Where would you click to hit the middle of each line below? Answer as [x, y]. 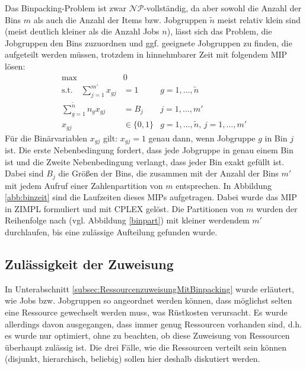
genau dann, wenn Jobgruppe [202, 138]
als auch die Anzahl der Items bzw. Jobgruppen [120, 19]
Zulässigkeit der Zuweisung [89, 264]
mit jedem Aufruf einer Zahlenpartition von [84, 185]
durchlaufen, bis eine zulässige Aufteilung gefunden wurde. [111, 231]
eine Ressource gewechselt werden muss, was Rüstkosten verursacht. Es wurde [146, 312]
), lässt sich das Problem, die [219, 31]
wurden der [277, 208]
